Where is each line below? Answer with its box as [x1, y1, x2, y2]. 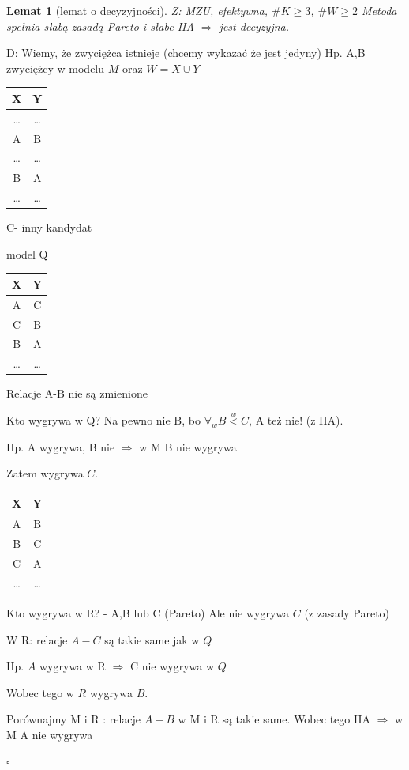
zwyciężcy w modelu [6, 59, 105, 76]
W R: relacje [6, 631, 68, 647]
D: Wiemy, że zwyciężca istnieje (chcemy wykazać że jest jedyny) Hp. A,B [6, 44, 366, 61]
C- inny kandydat [6, 219, 92, 236]
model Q [6, 245, 48, 262]
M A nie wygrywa [6, 726, 93, 742]
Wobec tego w [6, 684, 74, 700]
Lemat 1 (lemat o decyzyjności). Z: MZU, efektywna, [6, 2, 268, 18]
